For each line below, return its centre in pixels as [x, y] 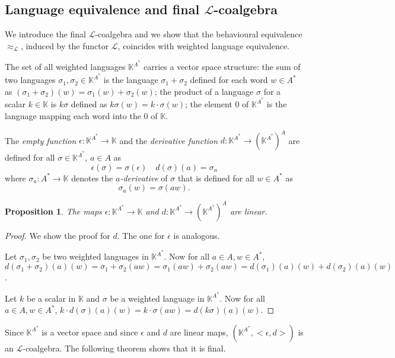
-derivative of [144, 178]
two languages [30, 80]
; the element [209, 104]
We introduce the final [45, 34]
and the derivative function [169, 140]
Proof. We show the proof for [58, 235]
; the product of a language [204, 91]
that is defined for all [216, 178]
